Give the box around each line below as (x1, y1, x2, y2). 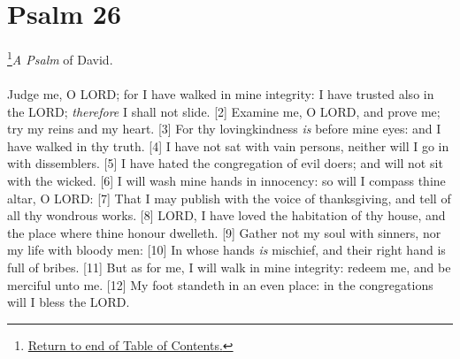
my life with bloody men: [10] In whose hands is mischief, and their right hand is (7, 241, 446, 259)
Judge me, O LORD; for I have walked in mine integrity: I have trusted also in (7, 84, 434, 103)
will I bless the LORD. (7, 293, 130, 311)
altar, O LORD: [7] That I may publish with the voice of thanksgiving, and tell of (7, 188, 451, 207)
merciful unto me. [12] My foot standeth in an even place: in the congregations (7, 275, 433, 294)
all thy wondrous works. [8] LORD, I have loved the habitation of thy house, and (7, 206, 446, 225)
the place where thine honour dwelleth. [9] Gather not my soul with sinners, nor (7, 223, 441, 241)
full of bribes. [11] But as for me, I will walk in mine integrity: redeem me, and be (7, 257, 451, 276)
